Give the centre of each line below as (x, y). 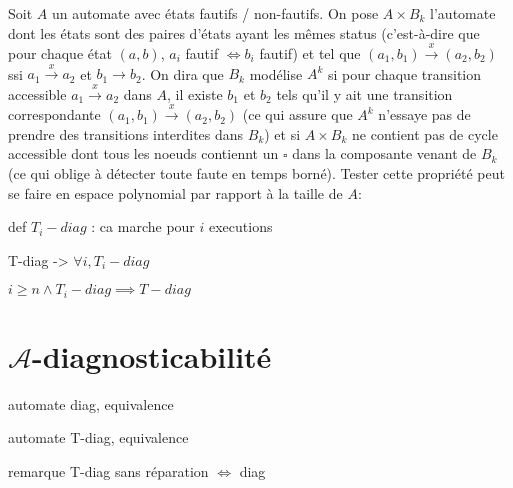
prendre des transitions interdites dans (126, 133)
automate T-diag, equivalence (98, 437)
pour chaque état (60, 52)
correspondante (54, 114)
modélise (276, 73)
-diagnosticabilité (152, 355)
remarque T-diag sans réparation (108, 471)
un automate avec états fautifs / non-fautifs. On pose (215, 13)
